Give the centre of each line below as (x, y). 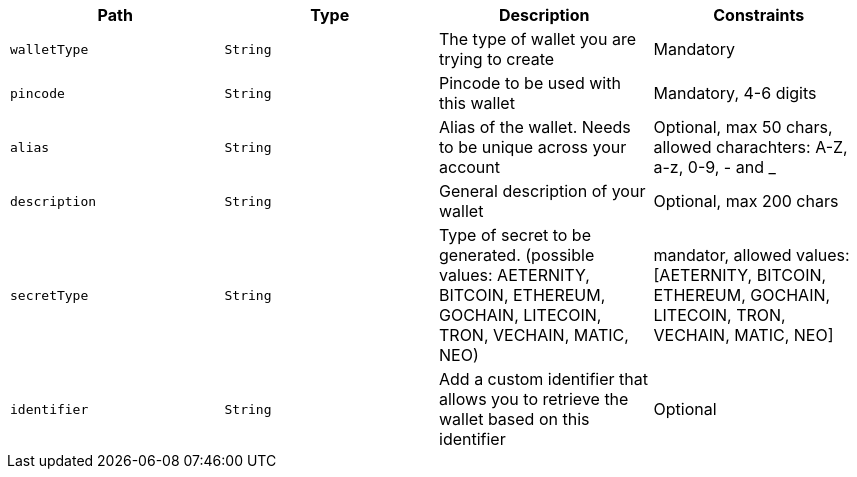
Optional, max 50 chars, (743, 127)
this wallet (477, 103)
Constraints (759, 15)
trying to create (497, 59)
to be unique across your (533, 147)
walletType (49, 49)
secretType (49, 295)
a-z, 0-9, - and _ (714, 167)
